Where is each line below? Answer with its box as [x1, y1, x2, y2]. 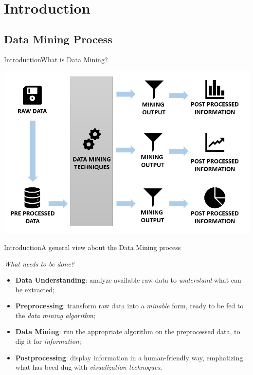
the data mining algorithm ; [15, 310, 95, 320]
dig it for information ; [15, 336, 81, 346]
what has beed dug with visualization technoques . [15, 362, 163, 372]
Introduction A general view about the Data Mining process [4, 242, 181, 252]
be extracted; [15, 284, 54, 294]
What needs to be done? [4, 258, 74, 268]
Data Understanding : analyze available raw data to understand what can [15, 275, 241, 285]
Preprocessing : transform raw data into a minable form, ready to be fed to [15, 301, 244, 311]
